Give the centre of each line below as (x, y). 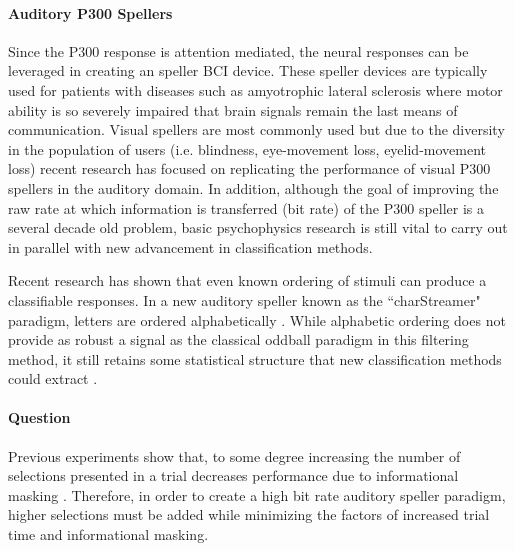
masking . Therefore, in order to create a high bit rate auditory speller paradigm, (257, 494)
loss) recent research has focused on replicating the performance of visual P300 (249, 168)
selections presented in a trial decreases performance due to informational (233, 475)
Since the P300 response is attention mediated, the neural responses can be (238, 50)
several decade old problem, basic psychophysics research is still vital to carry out (258, 227)
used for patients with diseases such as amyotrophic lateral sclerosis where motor (255, 89)
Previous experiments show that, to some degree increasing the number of (234, 455)
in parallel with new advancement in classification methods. (190, 246)
